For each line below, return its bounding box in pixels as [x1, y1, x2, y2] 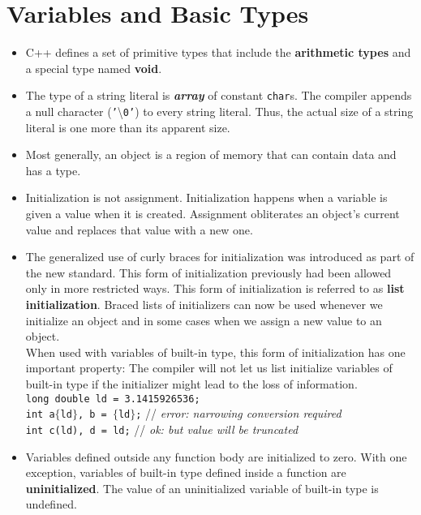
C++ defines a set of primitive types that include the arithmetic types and [25, 44, 411, 61]
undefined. [25, 496, 77, 513]
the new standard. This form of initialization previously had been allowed [25, 264, 392, 281]
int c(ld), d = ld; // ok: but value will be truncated [25, 420, 299, 437]
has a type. [25, 161, 81, 178]
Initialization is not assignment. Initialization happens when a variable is [25, 189, 388, 206]
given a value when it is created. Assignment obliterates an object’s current [25, 205, 400, 221]
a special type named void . [25, 59, 162, 76]
